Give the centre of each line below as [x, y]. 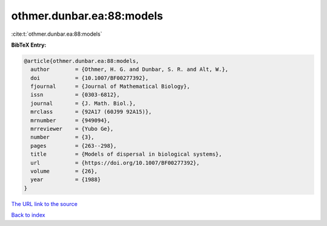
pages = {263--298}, [74, 146]
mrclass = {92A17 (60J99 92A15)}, [91, 112]
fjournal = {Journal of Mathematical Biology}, [110, 87]
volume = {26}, [64, 171]
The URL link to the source [45, 204]
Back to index [28, 215]
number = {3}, [63, 137]
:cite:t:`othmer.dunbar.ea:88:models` [57, 34]
